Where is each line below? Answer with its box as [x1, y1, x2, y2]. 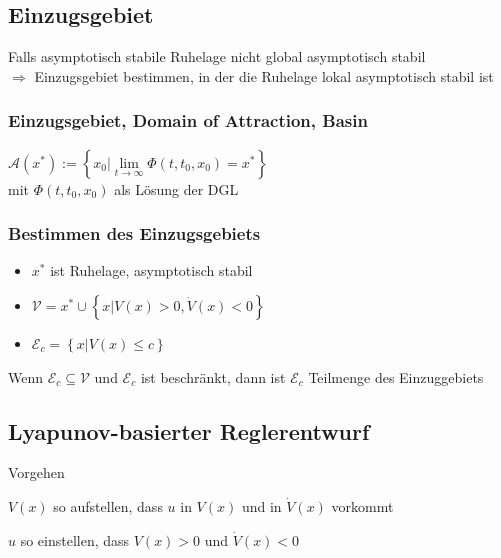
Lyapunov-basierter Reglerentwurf [8, 415, 370, 446]
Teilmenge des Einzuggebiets [308, 366, 484, 387]
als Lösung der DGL [114, 178, 239, 199]
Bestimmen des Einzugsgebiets [8, 221, 261, 246]
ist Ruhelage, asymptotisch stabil [50, 260, 253, 281]
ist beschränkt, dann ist [140, 366, 286, 387]
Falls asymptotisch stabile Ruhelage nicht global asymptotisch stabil [8, 46, 426, 67]
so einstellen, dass [20, 529, 130, 550]
